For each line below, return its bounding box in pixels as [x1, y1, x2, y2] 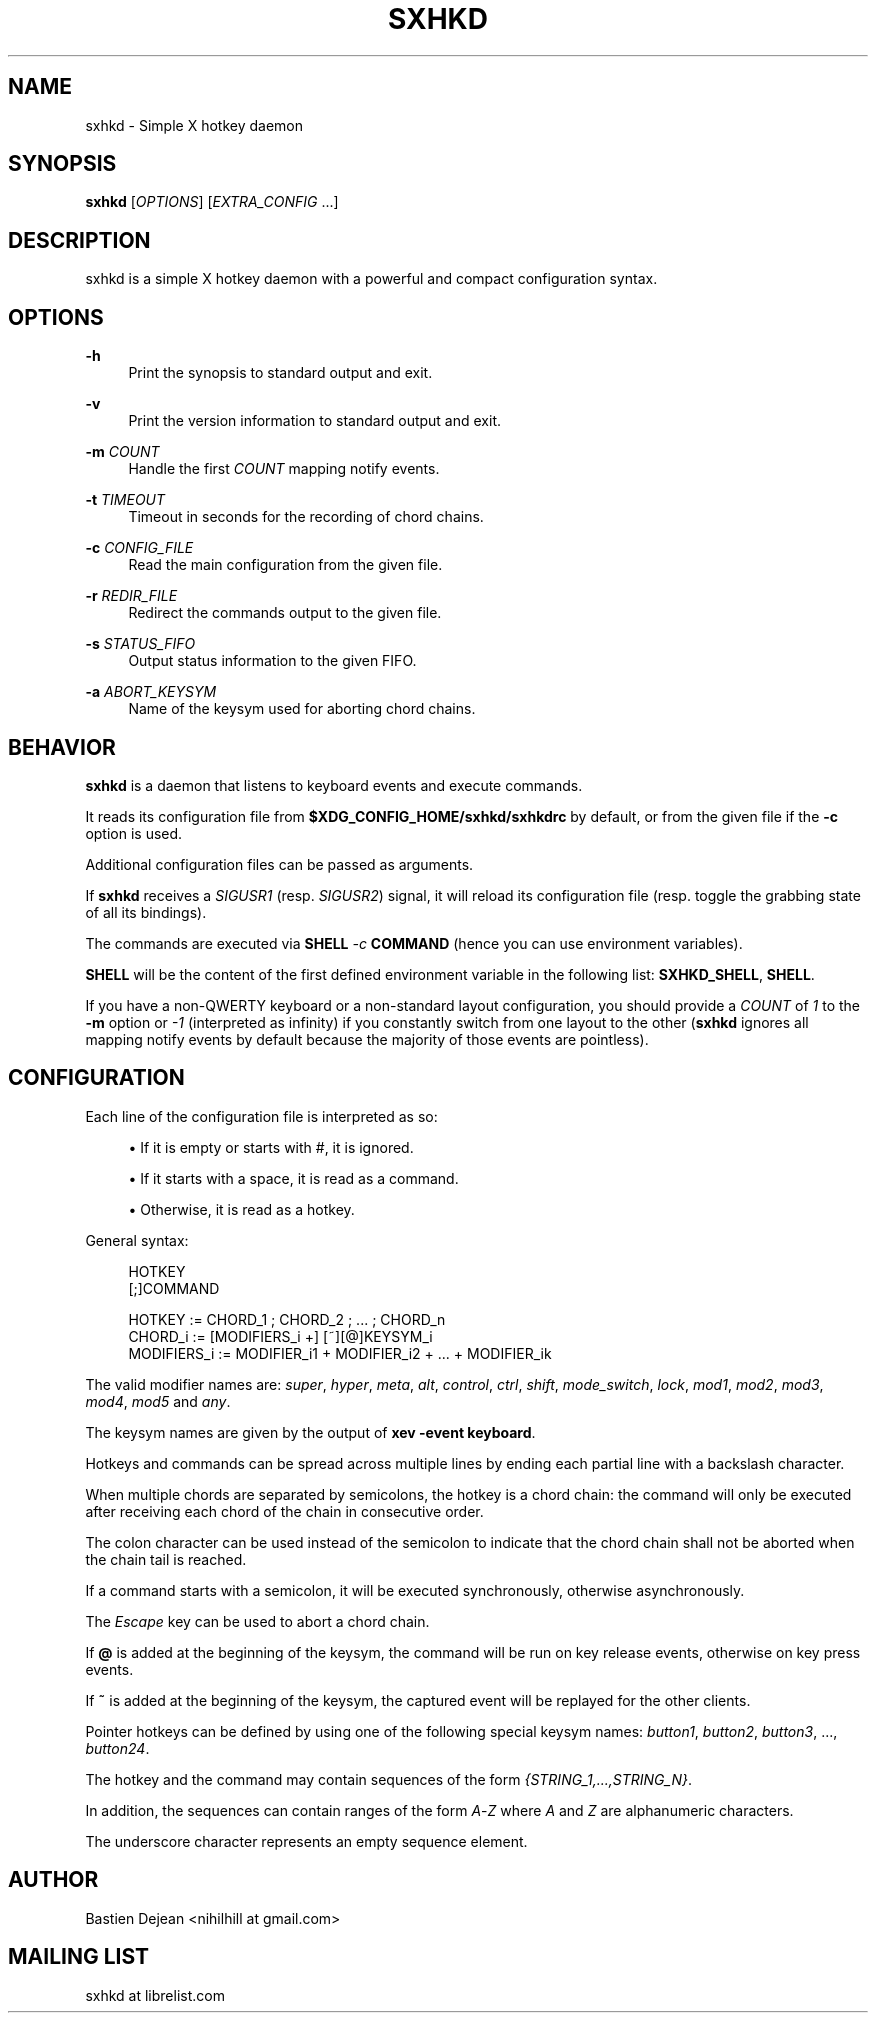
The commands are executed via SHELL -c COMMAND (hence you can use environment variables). [85, 934, 743, 952]
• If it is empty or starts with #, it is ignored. [128, 1138, 414, 1156]
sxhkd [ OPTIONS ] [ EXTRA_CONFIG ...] [85, 193, 339, 211]
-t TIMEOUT [85, 491, 166, 509]
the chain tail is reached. [85, 1550, 247, 1568]
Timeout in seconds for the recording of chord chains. [128, 508, 484, 526]
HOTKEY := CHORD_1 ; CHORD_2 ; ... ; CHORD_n [128, 1310, 446, 1328]
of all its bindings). [85, 903, 207, 921]
